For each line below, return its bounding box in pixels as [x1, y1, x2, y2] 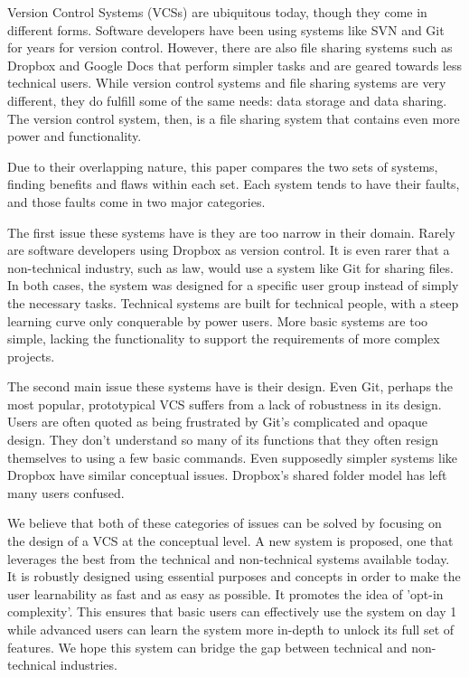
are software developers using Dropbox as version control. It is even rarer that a [7, 240, 450, 259]
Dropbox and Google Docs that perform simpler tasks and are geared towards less [7, 55, 462, 74]
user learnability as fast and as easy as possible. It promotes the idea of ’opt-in [7, 584, 444, 603]
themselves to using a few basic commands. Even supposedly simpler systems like [7, 447, 458, 466]
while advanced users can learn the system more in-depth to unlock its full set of [7, 620, 455, 638]
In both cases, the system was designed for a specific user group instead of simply [7, 276, 459, 295]
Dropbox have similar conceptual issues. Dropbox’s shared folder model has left [7, 465, 447, 484]
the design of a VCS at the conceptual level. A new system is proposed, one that [7, 531, 454, 550]
